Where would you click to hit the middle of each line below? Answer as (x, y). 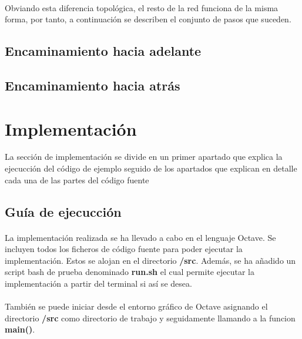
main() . (20, 329)
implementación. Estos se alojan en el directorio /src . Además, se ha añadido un (150, 260)
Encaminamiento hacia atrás (93, 85)
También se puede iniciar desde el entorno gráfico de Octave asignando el (136, 306)
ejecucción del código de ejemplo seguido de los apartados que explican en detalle (151, 168)
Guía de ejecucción (63, 211)
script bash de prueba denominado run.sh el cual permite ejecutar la (130, 272)
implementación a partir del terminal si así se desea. (98, 283)
